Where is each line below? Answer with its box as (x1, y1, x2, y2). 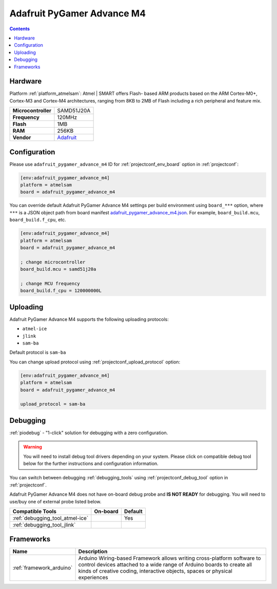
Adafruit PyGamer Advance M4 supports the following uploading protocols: (9, 316, 169, 322)
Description (78, 548, 108, 555)
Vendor (12, 134, 31, 141)
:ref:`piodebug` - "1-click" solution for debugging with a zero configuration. (9, 430, 168, 436)
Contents (9, 26, 30, 32)
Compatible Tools (12, 507, 56, 515)
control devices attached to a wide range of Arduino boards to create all (78, 561, 252, 568)
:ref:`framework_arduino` (12, 564, 73, 572)
